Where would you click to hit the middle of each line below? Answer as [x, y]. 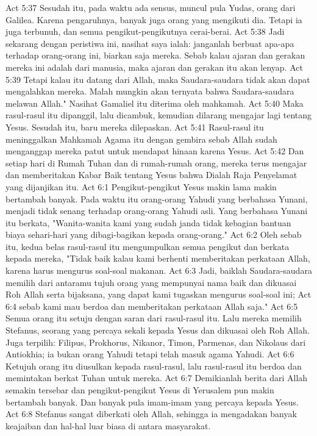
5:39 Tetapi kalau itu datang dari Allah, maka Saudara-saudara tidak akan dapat [158, 79]
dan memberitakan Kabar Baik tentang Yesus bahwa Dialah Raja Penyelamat [151, 175]
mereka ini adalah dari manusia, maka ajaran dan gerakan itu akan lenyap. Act [154, 67]
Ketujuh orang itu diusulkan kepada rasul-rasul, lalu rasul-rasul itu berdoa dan [154, 366]
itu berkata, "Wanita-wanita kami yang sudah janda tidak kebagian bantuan [148, 222]
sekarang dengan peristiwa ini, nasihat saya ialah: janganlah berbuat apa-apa [150, 43]
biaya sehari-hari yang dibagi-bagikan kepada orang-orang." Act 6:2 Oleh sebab [154, 234]
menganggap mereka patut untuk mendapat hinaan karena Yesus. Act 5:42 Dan [155, 151]
